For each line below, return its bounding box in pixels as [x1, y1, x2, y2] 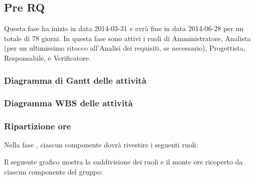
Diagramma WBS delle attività [4, 97, 133, 109]
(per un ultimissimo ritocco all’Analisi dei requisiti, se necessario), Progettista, [4, 43, 245, 53]
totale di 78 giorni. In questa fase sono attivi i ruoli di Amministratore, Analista [4, 33, 251, 43]
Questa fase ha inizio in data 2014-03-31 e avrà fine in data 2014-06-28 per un [4, 23, 243, 34]
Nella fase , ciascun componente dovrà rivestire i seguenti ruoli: [4, 139, 198, 150]
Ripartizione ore [4, 120, 71, 132]
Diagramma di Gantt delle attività [4, 74, 147, 86]
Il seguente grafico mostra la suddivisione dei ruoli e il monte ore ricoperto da [4, 156, 243, 167]
